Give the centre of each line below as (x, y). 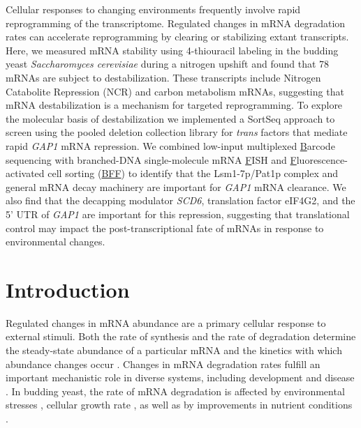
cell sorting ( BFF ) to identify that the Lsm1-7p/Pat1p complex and (193, 173)
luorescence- (322, 159)
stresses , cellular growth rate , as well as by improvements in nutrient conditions (179, 405)
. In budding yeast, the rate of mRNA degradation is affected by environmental (175, 391)
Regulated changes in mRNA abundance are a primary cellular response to (166, 322)
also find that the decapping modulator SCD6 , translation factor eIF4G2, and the (180, 200)
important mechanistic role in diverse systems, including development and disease (180, 377)
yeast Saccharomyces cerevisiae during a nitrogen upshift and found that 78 (168, 64)
